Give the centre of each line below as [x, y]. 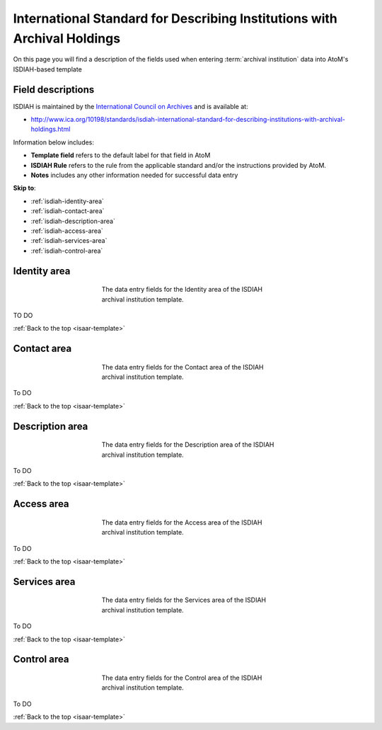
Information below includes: [54, 142]
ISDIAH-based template [48, 69]
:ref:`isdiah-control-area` [67, 251]
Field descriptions [54, 90]
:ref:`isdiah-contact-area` [68, 211]
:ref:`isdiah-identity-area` [67, 201]
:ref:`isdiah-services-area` [69, 241]
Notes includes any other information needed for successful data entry [134, 175]
